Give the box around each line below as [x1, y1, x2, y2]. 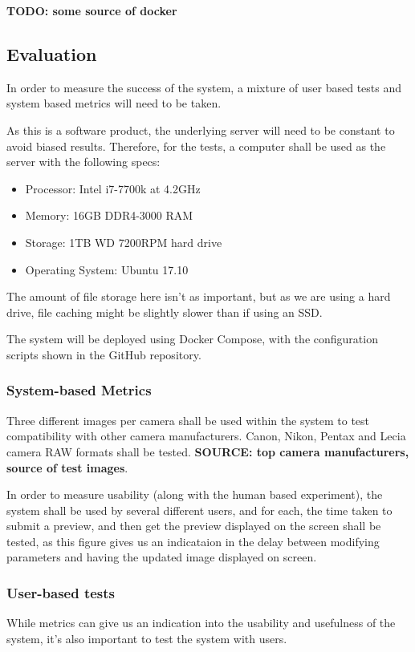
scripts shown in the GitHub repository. [6, 346, 201, 362]
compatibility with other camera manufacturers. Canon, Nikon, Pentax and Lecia [6, 427, 406, 444]
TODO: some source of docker [6, 2, 177, 18]
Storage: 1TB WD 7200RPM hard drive [25, 233, 222, 250]
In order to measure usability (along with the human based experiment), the [6, 486, 383, 503]
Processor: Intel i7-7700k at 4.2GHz [25, 180, 201, 196]
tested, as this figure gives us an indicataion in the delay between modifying [6, 533, 380, 549]
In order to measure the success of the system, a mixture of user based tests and [6, 79, 402, 95]
